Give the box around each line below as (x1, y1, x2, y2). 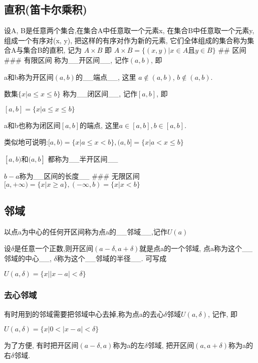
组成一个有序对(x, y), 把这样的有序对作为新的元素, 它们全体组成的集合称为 (4, 35, 247, 45)
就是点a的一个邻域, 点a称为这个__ (139, 243, 252, 254)
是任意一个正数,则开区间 (14, 243, 94, 254)
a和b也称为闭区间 (4, 119, 61, 130)
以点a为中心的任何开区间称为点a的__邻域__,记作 (4, 226, 167, 236)
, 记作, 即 (208, 308, 238, 319)
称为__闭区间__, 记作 (63, 88, 137, 99)
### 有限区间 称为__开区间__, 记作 (4, 54, 129, 65)
